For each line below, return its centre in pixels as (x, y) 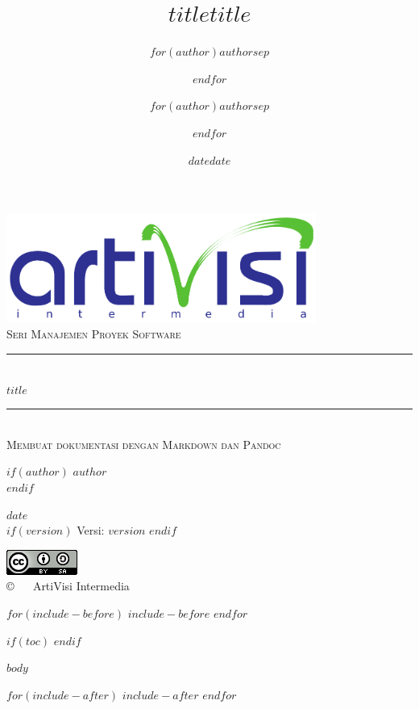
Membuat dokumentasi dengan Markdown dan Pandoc (144, 444)
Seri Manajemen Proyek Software (94, 334)
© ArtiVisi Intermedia (68, 586)
